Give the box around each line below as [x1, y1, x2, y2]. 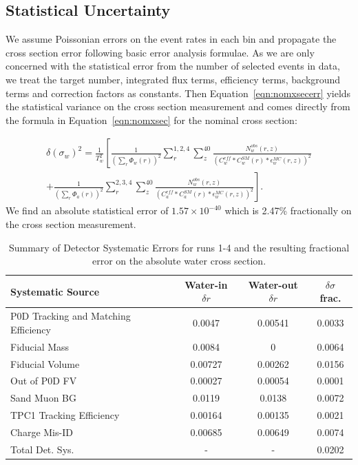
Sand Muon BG [10, 391, 76, 405]
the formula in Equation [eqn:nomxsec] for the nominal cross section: [6, 112, 297, 127]
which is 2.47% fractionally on [224, 203, 352, 218]
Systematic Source [10, 284, 100, 298]
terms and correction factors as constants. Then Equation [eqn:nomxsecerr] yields [6, 85, 351, 100]
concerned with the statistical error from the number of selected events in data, [6, 59, 340, 73]
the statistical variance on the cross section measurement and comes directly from [6, 99, 350, 114]
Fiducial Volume [10, 356, 80, 371]
